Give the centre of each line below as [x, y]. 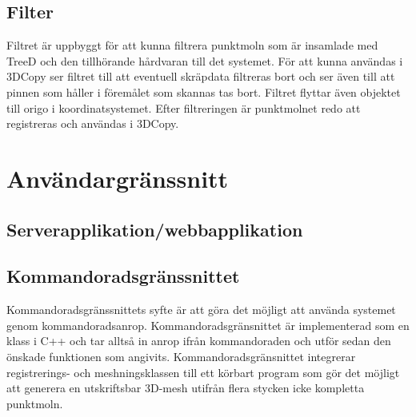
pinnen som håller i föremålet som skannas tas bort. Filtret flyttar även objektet [204, 91]
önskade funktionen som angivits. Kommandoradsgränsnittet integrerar [181, 356]
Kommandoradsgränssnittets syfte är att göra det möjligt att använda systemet [201, 310]
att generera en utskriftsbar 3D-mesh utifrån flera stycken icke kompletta [186, 388]
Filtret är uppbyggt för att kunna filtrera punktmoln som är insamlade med [192, 45]
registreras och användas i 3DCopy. [93, 123]
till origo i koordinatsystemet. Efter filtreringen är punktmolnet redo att [184, 107]
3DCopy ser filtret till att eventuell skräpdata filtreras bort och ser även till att [201, 76]
